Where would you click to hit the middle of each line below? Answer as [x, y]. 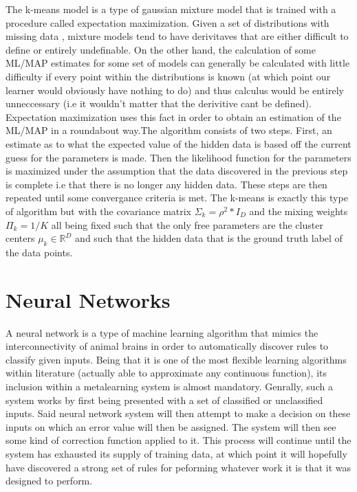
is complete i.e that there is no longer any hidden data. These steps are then [166, 184]
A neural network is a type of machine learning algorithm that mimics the [162, 332]
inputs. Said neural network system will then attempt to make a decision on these [178, 413]
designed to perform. [49, 481]
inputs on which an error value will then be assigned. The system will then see [171, 426]
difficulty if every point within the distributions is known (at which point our [168, 76]
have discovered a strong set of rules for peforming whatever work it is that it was [178, 467]
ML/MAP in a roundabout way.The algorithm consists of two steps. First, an [169, 130]
